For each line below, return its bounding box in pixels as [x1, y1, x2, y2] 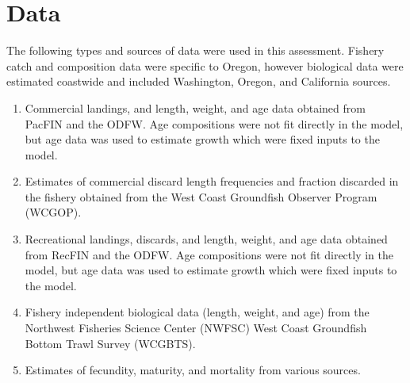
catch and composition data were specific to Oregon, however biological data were [6, 57, 404, 74]
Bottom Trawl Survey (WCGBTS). [25, 335, 196, 351]
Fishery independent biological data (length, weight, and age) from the [25, 304, 370, 320]
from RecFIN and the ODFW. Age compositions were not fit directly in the [25, 246, 393, 262]
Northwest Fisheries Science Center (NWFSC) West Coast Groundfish [25, 320, 367, 336]
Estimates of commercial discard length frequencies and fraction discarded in [25, 173, 399, 190]
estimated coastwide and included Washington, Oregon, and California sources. [6, 73, 391, 90]
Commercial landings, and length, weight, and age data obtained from [25, 99, 366, 116]
